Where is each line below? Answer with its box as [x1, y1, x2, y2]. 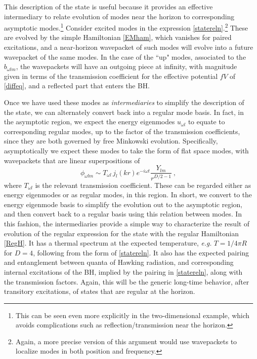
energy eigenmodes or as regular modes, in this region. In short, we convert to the [4, 189, 252, 200]
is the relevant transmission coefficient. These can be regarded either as [35, 179, 251, 190]
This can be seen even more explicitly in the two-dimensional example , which [15, 310, 250, 320]
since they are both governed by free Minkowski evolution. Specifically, [4, 136, 218, 146]
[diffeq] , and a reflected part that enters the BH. [4, 80, 150, 91]
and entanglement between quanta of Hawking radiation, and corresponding [4, 257, 234, 267]
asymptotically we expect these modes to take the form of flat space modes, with [4, 145, 249, 155]
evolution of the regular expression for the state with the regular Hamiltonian [4, 228, 239, 238]
